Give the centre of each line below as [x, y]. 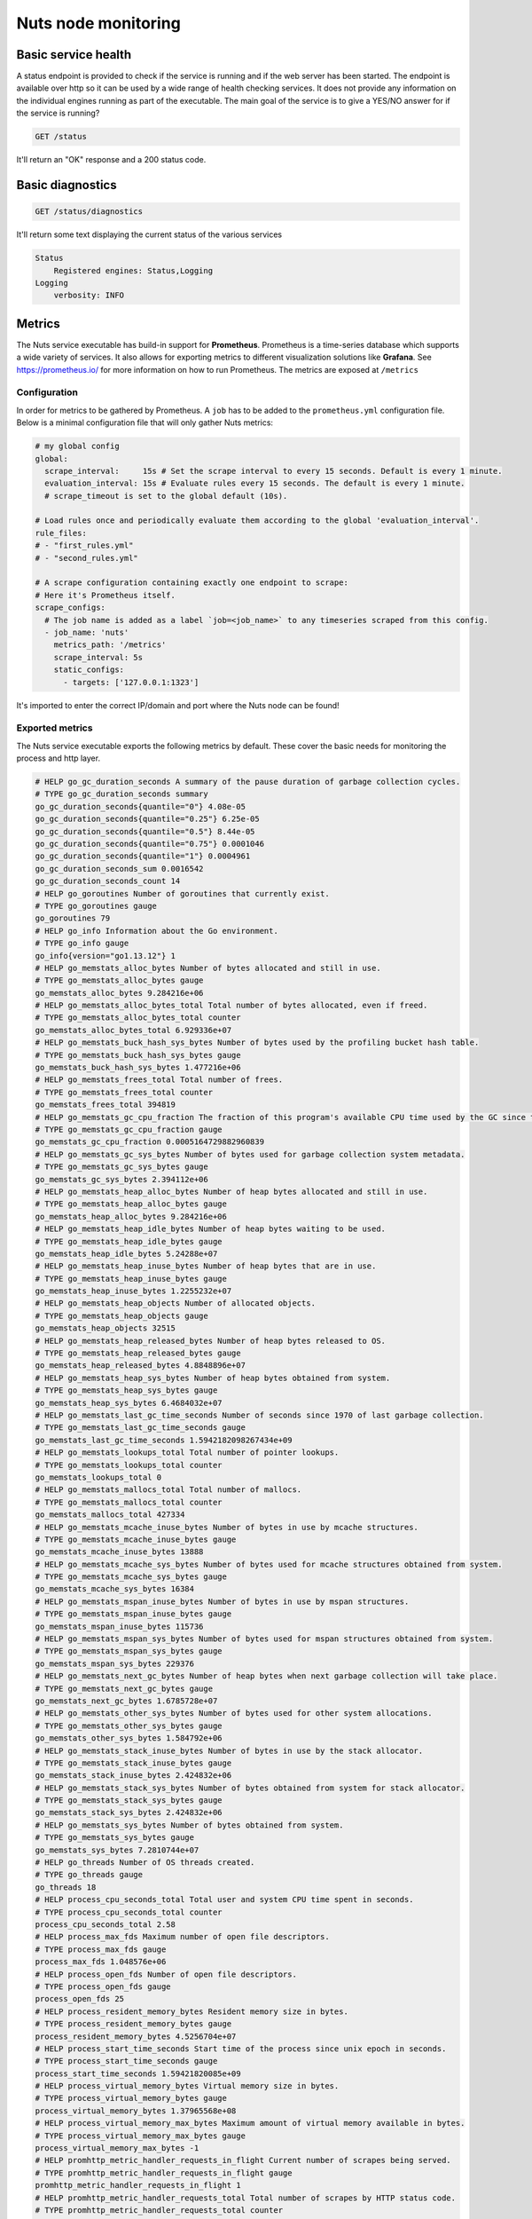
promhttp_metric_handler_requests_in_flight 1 [138, 2185]
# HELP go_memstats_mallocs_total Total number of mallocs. [168, 1490]
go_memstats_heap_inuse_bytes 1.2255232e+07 [133, 1291]
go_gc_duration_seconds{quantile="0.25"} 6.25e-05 [148, 819]
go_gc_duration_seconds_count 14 [108, 881]
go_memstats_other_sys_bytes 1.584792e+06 [129, 1738]
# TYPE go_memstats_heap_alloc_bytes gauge [131, 1204]
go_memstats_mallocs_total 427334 [110, 1515]
